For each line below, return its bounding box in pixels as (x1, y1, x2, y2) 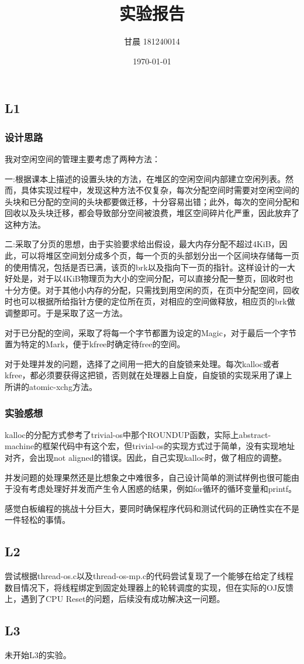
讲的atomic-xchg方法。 (12, 381, 97, 393)
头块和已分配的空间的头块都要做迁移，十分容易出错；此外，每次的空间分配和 (5, 195, 299, 207)
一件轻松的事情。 (5, 514, 70, 526)
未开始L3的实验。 (5, 649, 71, 661)
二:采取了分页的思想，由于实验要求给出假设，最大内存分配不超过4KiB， (5, 238, 279, 250)
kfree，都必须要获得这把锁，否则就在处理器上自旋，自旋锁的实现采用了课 (5, 369, 284, 381)
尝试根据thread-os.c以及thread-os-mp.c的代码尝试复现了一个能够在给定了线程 (5, 570, 294, 582)
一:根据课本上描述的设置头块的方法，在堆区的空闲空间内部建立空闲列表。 (5, 172, 285, 184)
